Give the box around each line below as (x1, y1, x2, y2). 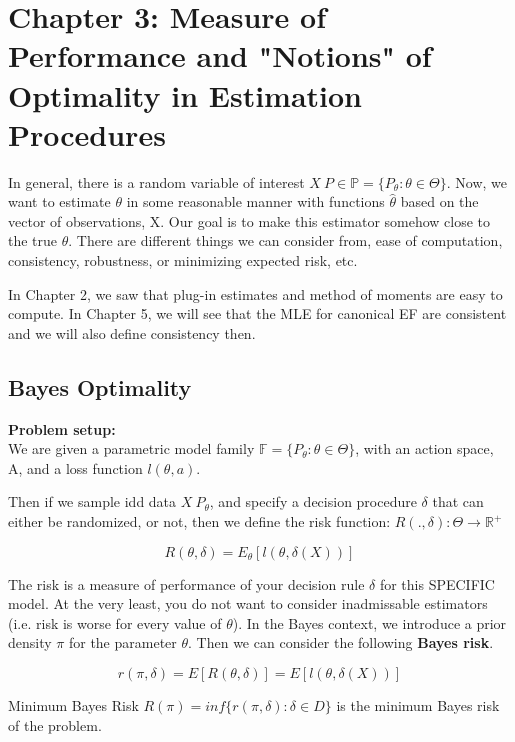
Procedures (8, 113, 166, 154)
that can (432, 491, 484, 512)
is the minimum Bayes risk (336, 694, 500, 715)
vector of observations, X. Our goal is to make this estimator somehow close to (8, 210, 491, 231)
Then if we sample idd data (8, 491, 177, 512)
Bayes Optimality (8, 371, 192, 402)
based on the (400, 191, 479, 212)
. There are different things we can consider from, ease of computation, (68, 230, 503, 251)
